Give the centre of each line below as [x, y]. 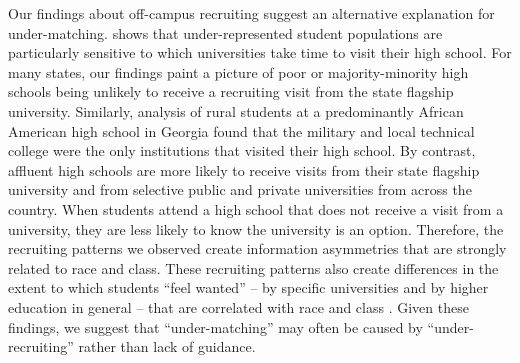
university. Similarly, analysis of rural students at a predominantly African [236, 110]
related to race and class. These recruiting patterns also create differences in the [253, 267]
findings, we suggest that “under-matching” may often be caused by [215, 326]
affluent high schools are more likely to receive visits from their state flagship [244, 169]
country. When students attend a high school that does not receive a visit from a [256, 208]
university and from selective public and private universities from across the [240, 189]
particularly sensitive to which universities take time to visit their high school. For [260, 52]
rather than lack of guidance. [167, 346]
